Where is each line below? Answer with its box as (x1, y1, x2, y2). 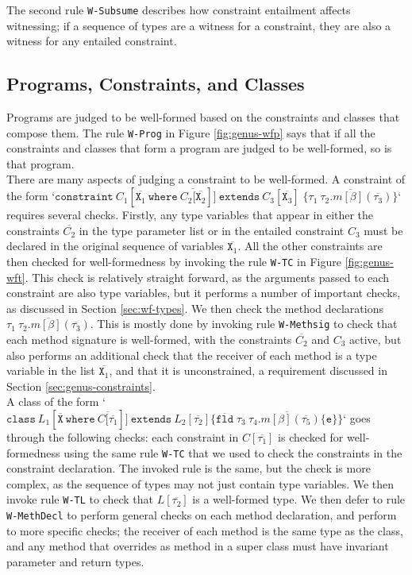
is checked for (278, 428, 344, 445)
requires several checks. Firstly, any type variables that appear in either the (6, 206, 374, 223)
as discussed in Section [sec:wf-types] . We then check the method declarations (6, 299, 383, 316)
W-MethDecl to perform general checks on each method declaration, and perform (6, 507, 397, 523)
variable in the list (6, 362, 95, 379)
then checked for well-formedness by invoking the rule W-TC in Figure (6, 253, 341, 269)
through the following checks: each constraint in (6, 428, 239, 445)
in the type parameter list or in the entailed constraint (79, 222, 345, 238)
